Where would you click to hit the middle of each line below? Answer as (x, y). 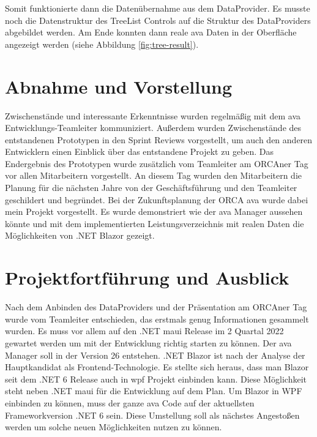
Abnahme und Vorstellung (119, 86)
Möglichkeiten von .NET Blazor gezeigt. (80, 235)
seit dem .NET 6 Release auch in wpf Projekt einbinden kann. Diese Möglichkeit (156, 379)
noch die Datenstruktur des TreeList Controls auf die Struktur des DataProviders (158, 20)
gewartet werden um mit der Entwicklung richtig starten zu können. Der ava (148, 342)
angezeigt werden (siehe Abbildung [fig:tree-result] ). (102, 44)
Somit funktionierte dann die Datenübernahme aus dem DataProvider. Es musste (158, 8)
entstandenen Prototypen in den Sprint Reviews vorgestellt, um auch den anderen (159, 139)
